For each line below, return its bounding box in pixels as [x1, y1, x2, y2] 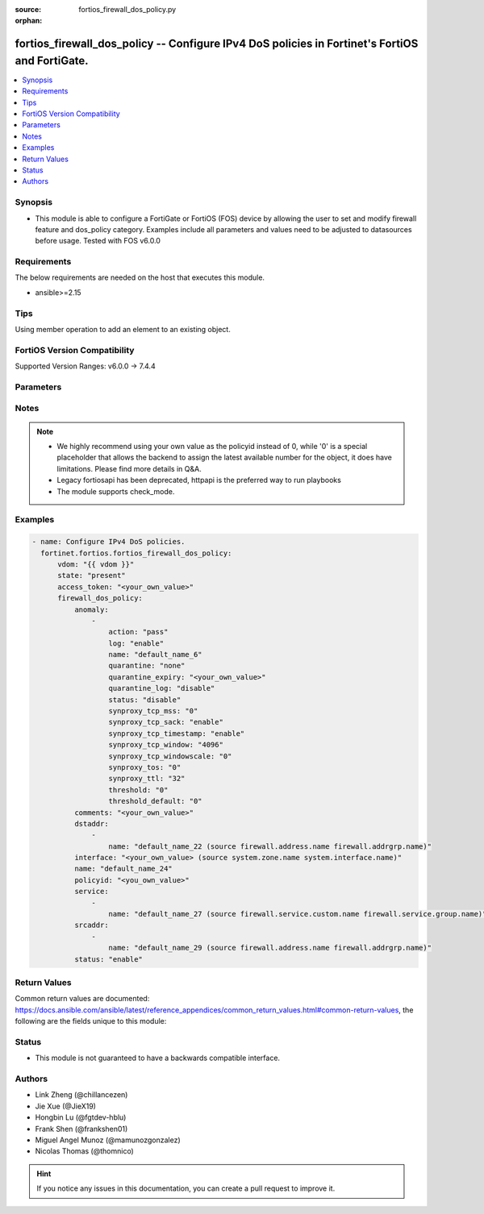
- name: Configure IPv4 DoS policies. [31, 537, 186, 547]
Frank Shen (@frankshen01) [35, 1124, 128, 1133]
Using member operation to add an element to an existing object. [15, 325, 232, 334]
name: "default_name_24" [73, 864, 173, 874]
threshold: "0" [108, 785, 169, 794]
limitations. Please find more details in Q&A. [56, 464, 202, 473]
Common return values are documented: [15, 994, 150, 1004]
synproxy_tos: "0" [108, 763, 181, 771]
